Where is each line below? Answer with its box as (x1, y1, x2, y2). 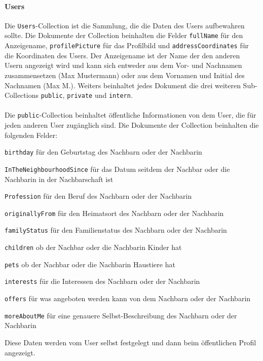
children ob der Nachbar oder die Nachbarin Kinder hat (5, 242, 182, 252)
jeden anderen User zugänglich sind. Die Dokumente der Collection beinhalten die (5, 120, 259, 130)
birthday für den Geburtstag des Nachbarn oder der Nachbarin (5, 147, 202, 157)
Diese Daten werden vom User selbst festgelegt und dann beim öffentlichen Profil (5, 337, 256, 347)
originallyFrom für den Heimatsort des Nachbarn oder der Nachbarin (5, 207, 224, 218)
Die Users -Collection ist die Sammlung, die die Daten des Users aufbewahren (5, 20, 245, 30)
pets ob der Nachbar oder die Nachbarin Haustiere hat (5, 259, 175, 269)
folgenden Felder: (5, 129, 58, 140)
